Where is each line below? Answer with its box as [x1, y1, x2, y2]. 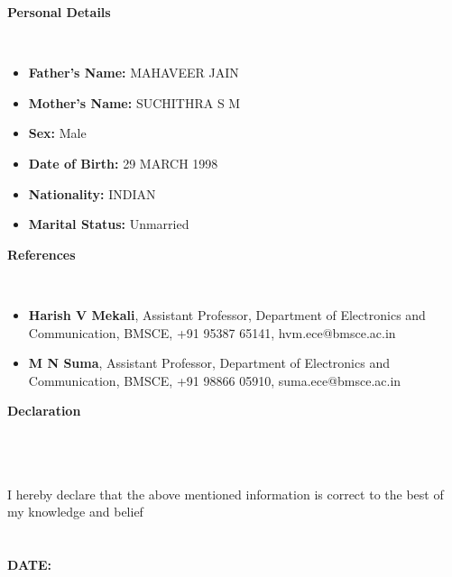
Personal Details [7, 3, 111, 21]
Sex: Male [28, 124, 87, 142]
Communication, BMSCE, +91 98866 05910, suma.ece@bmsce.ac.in [28, 371, 401, 389]
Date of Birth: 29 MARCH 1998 [28, 153, 218, 172]
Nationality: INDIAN [28, 184, 156, 203]
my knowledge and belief [7, 502, 143, 521]
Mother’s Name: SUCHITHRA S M [28, 93, 241, 112]
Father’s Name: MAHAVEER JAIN [28, 63, 239, 82]
